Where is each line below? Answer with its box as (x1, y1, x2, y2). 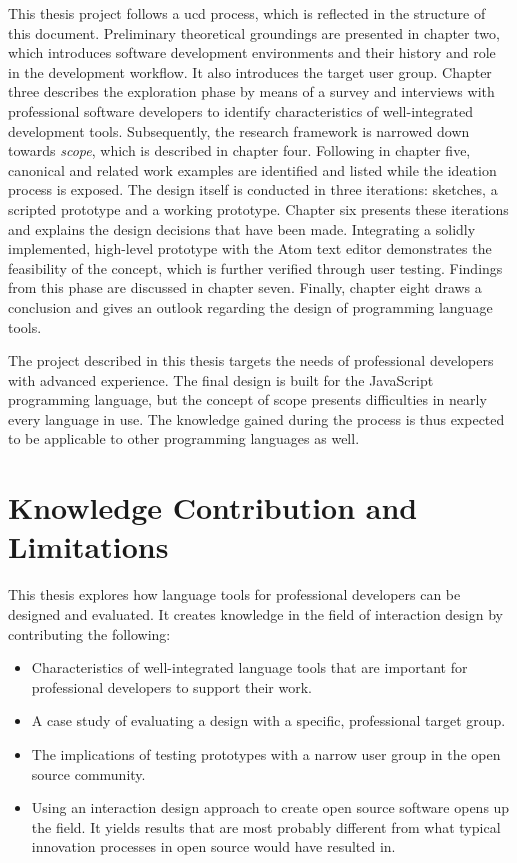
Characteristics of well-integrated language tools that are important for (31, 657, 468, 678)
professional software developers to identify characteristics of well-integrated (8, 100, 474, 121)
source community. (31, 763, 146, 784)
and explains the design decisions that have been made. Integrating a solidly (8, 218, 476, 239)
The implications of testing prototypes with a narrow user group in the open (31, 743, 501, 764)
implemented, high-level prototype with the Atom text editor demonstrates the (8, 238, 492, 259)
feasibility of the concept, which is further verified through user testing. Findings (8, 257, 503, 278)
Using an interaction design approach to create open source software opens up (31, 797, 510, 818)
